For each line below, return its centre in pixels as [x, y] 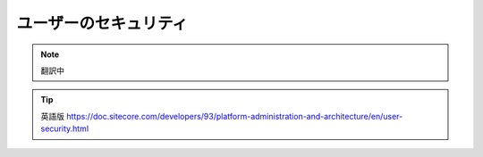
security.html [65, 128]
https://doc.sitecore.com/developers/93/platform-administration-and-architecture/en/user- [234, 116]
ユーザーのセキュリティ [102, 23]
